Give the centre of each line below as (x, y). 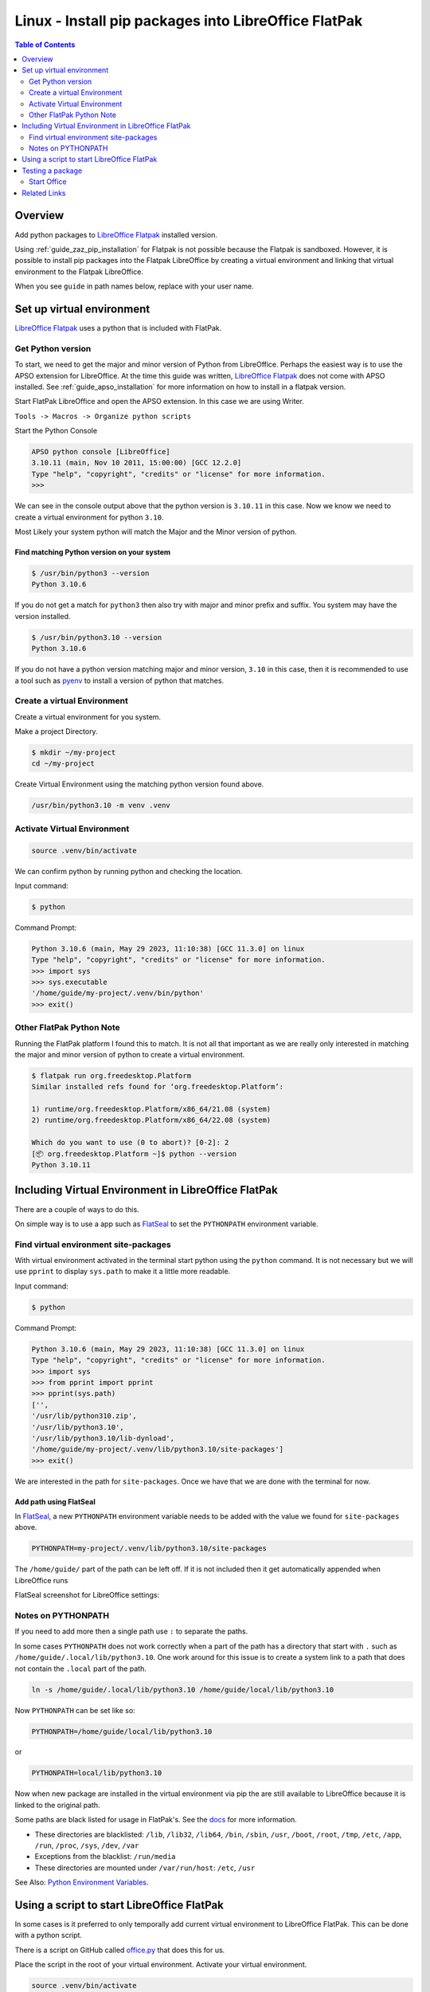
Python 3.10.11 (61, 1165)
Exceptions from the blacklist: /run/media (105, 1857)
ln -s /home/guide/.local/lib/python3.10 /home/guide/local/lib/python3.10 (183, 1690)
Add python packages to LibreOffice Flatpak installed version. (116, 234)
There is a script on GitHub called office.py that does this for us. (120, 1950)
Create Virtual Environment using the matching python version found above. (139, 784)
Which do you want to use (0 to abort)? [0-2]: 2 (130, 1143)
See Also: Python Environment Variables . (82, 1882)
